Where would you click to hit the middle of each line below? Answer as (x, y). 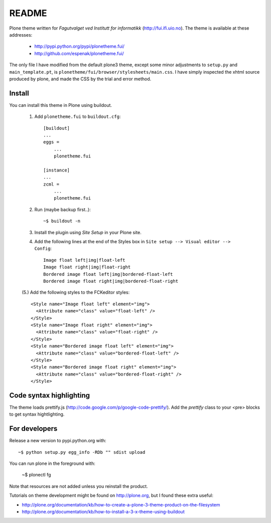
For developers (33, 429)
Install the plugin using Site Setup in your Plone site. (88, 232)
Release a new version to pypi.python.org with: (58, 441)
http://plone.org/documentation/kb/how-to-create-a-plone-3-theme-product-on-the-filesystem (121, 504)
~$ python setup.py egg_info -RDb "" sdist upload (82, 452)
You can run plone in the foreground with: (52, 463)
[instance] (57, 170)
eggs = (51, 142)
